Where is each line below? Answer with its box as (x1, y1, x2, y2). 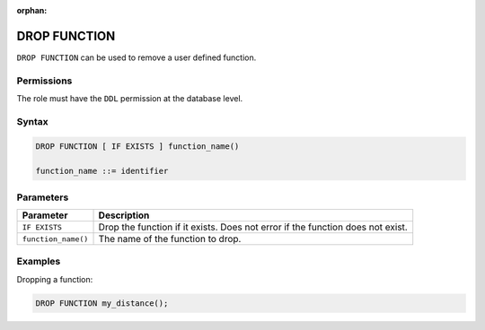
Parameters (16, 191, 69, 204)
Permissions (16, 74, 73, 87)
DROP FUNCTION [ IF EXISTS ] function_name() (35, 141, 240, 152)
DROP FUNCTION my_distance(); (35, 298, 169, 308)
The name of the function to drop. (98, 233, 242, 246)
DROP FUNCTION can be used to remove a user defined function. (16, 52, 257, 63)
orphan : (16, 5, 48, 15)
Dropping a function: (16, 274, 93, 284)
